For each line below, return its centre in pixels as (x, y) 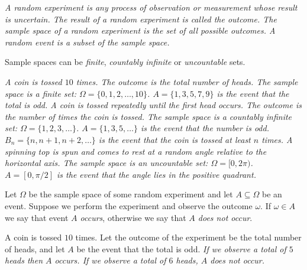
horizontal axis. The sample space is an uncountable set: (106, 163)
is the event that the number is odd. (205, 128)
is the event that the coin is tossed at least (174, 139)
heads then (24, 260)
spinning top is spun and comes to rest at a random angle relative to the (136, 151)
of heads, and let (35, 248)
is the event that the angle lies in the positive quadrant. (156, 174)
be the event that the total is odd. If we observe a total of (181, 248)
